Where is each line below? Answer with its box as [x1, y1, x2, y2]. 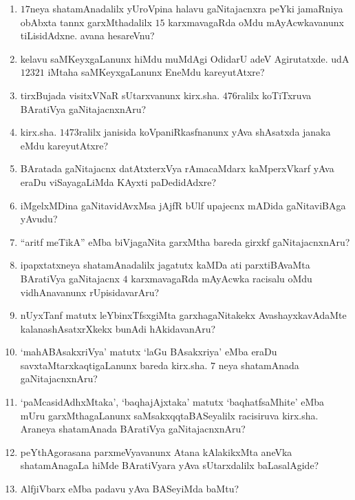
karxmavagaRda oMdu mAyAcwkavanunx [168, 14, 344, 29]
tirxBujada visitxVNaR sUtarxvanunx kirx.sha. [20, 87, 220, 102]
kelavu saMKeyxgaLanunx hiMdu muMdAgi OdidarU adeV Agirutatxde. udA [20, 51, 349, 65]
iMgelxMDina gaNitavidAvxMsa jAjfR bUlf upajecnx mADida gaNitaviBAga [20, 198, 346, 212]
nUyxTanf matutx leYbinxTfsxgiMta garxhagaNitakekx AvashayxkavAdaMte [20, 308, 347, 322]
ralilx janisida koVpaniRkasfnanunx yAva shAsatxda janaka [78, 125, 331, 139]
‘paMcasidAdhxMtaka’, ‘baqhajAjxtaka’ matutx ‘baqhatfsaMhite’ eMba [20, 395, 325, 409]
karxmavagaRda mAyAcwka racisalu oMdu [131, 271, 312, 285]
